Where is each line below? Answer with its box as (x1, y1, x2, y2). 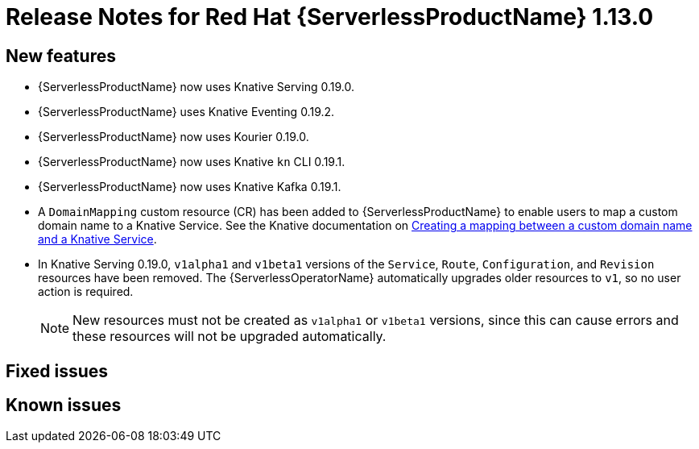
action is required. (38, 285, 134, 299)
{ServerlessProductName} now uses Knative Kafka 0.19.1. (38, 180, 341, 194)
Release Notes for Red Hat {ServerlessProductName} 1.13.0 (6, 3, 654, 31)
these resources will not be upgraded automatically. (72, 328, 387, 345)
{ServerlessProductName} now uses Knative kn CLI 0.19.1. (38, 155, 345, 169)
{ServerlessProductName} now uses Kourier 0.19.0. (38, 130, 309, 144)
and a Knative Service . (38, 232, 157, 247)
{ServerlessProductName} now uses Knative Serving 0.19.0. (38, 80, 354, 94)
